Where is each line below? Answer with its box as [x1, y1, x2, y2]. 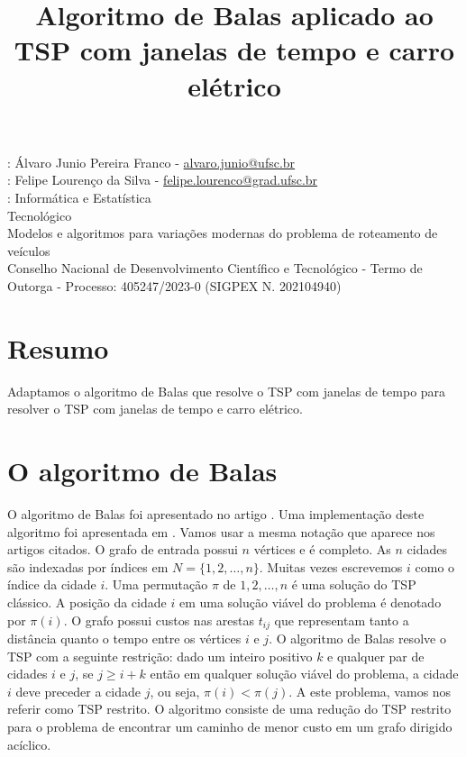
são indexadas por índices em [7, 557, 169, 576]
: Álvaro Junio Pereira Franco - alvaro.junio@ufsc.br [7, 152, 296, 171]
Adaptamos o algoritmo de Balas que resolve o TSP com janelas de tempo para [7, 381, 446, 400]
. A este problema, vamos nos [288, 681, 452, 700]
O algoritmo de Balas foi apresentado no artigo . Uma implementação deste [7, 504, 425, 523]
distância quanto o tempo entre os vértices [7, 628, 242, 647]
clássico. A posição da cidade [7, 592, 167, 611]
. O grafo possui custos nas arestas [63, 610, 254, 629]
